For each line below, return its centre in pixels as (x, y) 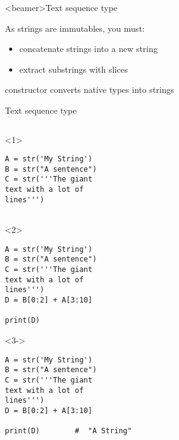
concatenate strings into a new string (89, 49)
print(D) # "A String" (68, 431)
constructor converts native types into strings (90, 90)
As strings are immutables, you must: (75, 28)
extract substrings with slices (74, 69)
